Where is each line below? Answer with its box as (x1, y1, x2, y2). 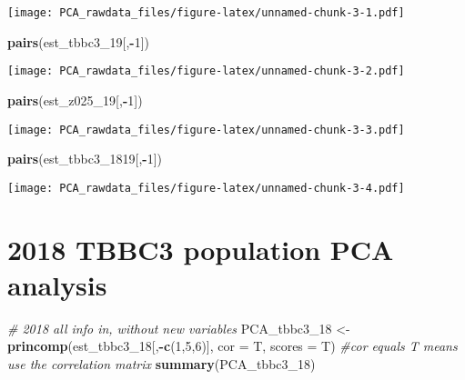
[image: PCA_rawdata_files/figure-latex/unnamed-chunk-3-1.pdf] (7, 6, 405, 19)
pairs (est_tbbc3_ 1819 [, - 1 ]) (7, 149, 162, 168)
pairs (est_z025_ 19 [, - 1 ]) (7, 90, 143, 109)
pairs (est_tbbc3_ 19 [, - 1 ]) (7, 32, 149, 51)
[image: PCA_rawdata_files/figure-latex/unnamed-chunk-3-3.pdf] (7, 123, 405, 136)
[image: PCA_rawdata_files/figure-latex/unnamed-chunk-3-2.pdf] (7, 65, 405, 78)
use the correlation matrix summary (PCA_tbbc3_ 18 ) (7, 354, 316, 373)
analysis (7, 265, 107, 303)
